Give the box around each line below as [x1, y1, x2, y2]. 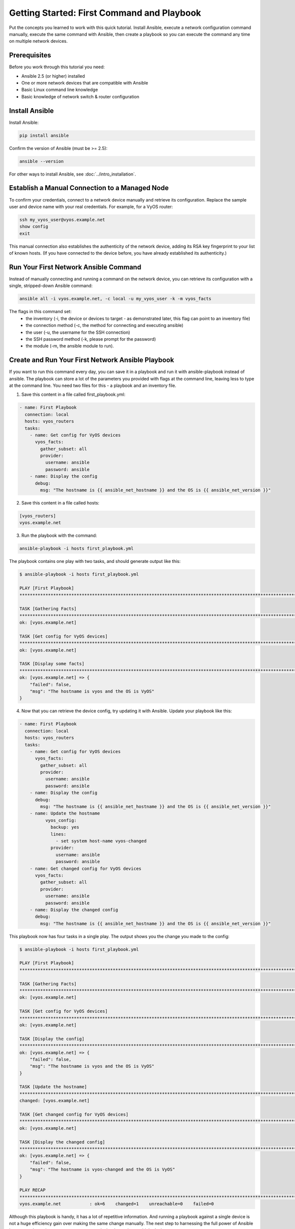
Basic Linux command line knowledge [21, 87, 98, 93]
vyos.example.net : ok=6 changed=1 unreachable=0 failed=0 [19, 1201, 214, 1207]
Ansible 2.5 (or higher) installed [21, 73, 86, 79]
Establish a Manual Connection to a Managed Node [9, 184, 169, 192]
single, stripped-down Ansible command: [9, 283, 93, 289]
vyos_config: [45, 818, 77, 823]
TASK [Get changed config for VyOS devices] [19, 1112, 129, 1117]
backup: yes [50, 824, 80, 830]
